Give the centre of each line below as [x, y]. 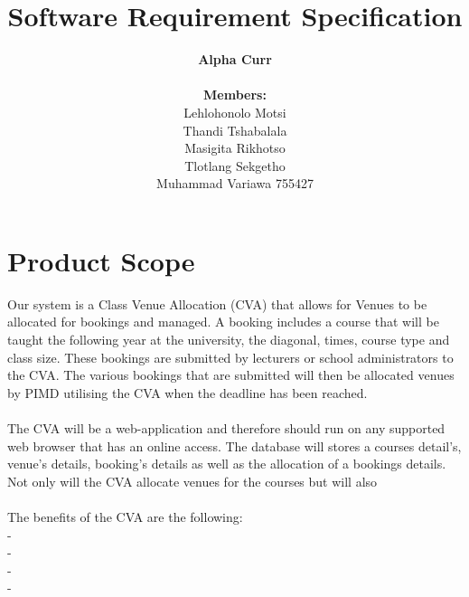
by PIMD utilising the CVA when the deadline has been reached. [188, 392]
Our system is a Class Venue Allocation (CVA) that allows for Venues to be [217, 303]
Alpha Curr [235, 59]
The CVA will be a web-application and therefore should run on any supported [226, 427]
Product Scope [101, 260]
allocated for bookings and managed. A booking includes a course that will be [223, 322]
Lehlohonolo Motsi [235, 112]
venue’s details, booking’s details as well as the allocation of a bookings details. [227, 464]
